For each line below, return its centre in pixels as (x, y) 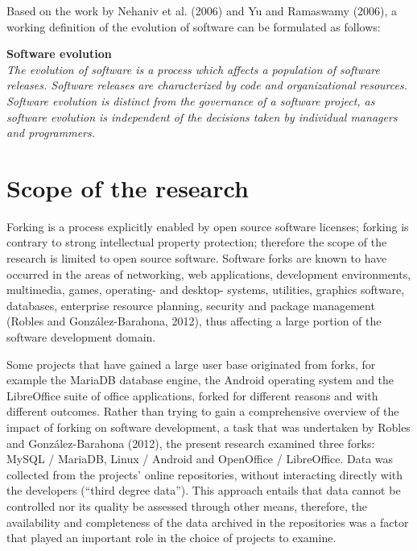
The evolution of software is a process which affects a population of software (193, 69)
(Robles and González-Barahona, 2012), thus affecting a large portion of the (194, 321)
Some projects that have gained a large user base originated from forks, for (191, 364)
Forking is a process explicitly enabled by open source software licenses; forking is (208, 226)
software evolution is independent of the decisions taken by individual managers (202, 116)
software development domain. (81, 337)
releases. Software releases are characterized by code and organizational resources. (207, 85)
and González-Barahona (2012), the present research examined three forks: (191, 443)
